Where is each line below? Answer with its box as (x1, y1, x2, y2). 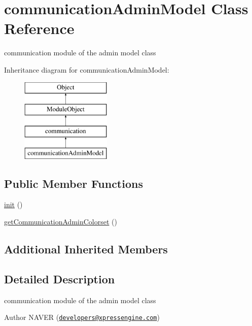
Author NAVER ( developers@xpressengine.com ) (4, 312, 160, 322)
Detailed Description (4, 271, 115, 286)
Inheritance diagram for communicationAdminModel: (4, 64, 169, 75)
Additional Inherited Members (4, 241, 168, 257)
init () (4, 199, 23, 210)
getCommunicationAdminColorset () (4, 216, 117, 227)
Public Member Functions (4, 175, 143, 191)
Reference (4, 18, 75, 39)
